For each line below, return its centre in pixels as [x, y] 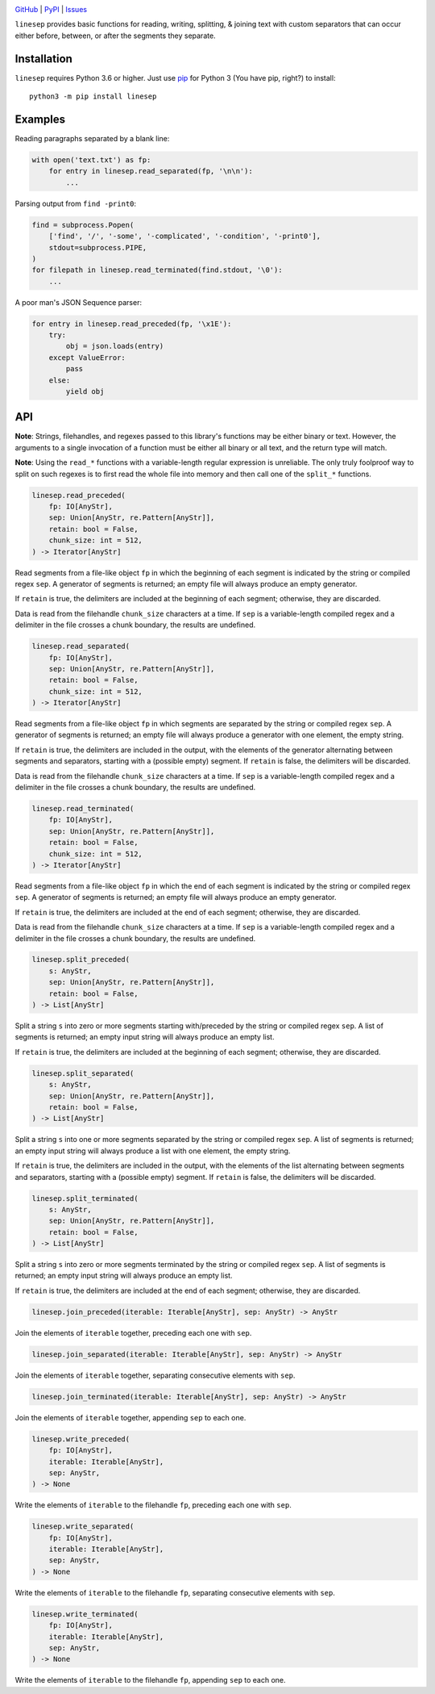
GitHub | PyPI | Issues [51, 9]
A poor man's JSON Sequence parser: [79, 302]
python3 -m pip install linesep [93, 96]
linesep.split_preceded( [81, 960]
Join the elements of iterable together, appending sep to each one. [130, 1417]
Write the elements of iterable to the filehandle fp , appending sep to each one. [150, 1680]
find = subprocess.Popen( [83, 225]
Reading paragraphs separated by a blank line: [92, 138]
